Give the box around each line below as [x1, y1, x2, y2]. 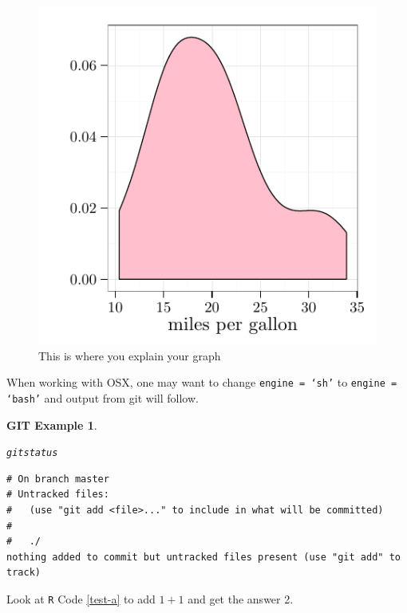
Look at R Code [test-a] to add [6, 590, 156, 607]
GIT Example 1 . [6, 416, 97, 433]
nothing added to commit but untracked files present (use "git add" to [6, 551, 401, 563]
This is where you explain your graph [38, 347, 221, 363]
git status [6, 447, 58, 459]
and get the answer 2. [188, 590, 294, 607]
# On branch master [6, 473, 109, 485]
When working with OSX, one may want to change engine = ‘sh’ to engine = [6, 374, 397, 391]
